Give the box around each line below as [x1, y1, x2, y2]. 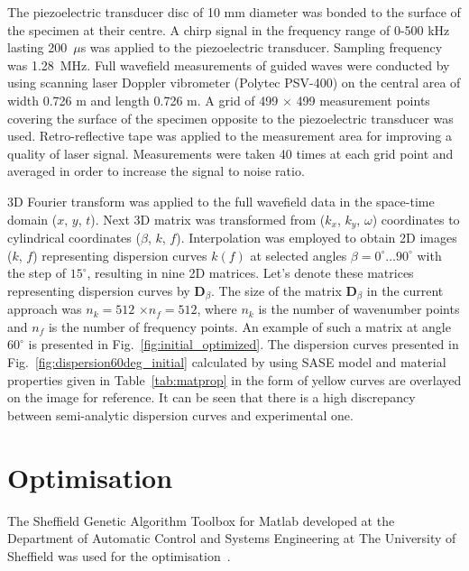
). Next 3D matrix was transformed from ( [90, 209, 326, 228]
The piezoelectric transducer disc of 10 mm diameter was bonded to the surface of [7, 3, 461, 21]
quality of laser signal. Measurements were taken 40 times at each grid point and [7, 143, 454, 162]
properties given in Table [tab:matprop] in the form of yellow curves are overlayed [7, 370, 462, 389]
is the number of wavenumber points [258, 299, 460, 318]
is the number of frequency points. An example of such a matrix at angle [48, 317, 451, 336]
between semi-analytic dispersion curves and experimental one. [7, 405, 354, 424]
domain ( [7, 209, 58, 228]
